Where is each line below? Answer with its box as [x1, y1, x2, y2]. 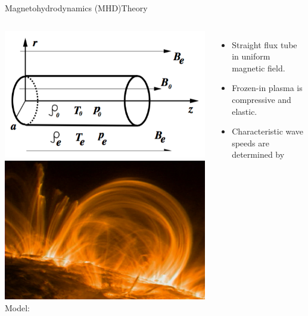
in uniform [232, 50, 270, 62]
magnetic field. [232, 61, 285, 74]
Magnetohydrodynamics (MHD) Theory [5, 2, 148, 14]
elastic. [232, 105, 257, 117]
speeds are [232, 136, 269, 149]
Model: [5, 301, 30, 314]
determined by [232, 148, 285, 161]
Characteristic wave [232, 125, 304, 137]
